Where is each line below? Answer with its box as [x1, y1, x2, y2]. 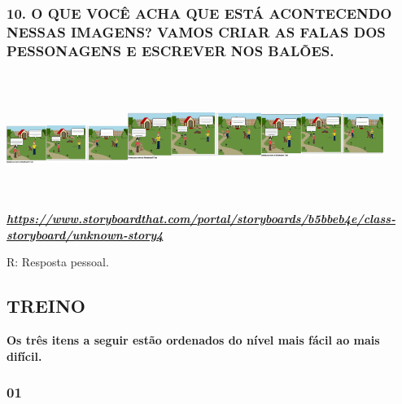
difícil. [7, 347, 42, 364]
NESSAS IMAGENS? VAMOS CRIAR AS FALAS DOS [7, 21, 386, 42]
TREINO [7, 293, 85, 318]
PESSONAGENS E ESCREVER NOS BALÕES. [7, 40, 334, 60]
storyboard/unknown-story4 [7, 226, 164, 243]
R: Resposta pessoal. [7, 253, 109, 270]
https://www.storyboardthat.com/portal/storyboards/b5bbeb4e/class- [7, 210, 395, 227]
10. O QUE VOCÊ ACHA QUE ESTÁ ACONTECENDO [7, 2, 392, 23]
